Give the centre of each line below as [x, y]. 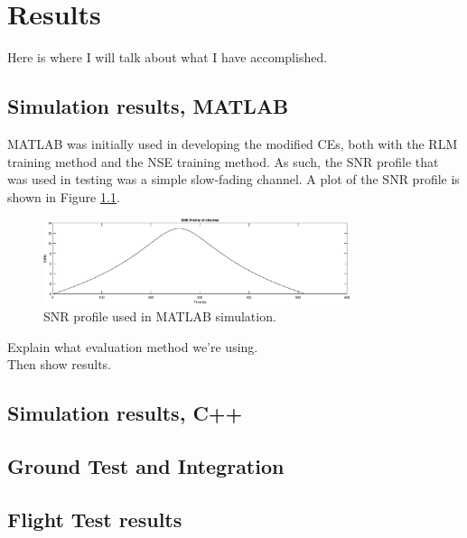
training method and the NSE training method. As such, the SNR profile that [223, 161]
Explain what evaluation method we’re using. [133, 346]
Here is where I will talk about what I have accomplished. [168, 57]
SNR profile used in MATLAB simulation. [160, 316]
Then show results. [59, 364]
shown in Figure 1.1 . [64, 196]
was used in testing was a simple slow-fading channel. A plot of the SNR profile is [233, 179]
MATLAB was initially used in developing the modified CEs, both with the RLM [233, 143]
